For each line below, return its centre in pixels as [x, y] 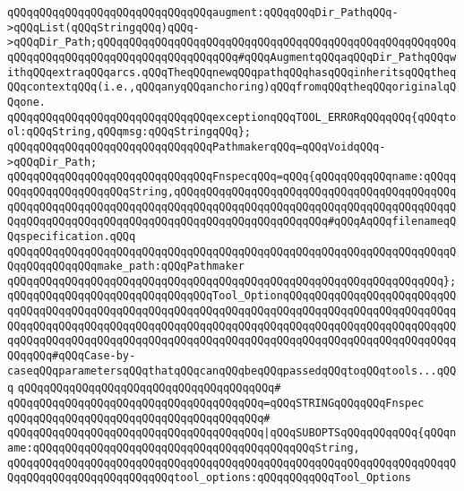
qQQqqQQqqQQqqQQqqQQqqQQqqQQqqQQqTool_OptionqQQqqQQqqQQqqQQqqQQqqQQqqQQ [232, 296]
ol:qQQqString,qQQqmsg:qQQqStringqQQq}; [129, 132]
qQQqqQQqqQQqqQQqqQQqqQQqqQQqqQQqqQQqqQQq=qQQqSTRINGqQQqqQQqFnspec [216, 404]
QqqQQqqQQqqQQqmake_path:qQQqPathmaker [126, 267]
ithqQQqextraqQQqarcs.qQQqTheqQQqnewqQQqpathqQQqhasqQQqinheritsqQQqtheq [232, 72]
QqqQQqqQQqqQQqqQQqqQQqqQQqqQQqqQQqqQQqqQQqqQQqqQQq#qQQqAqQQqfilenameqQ [232, 222]
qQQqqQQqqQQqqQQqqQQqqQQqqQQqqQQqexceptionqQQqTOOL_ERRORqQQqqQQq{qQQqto [232, 117]
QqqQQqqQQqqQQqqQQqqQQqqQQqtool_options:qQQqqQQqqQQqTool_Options [210, 478]
